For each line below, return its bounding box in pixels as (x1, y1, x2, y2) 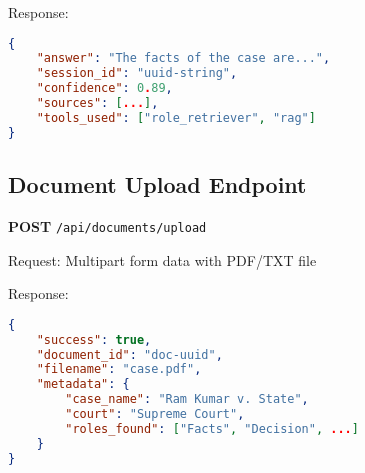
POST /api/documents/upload (8, 215, 207, 236)
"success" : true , (36, 332, 152, 347)
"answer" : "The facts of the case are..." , (36, 51, 331, 66)
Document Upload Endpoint (8, 169, 307, 200)
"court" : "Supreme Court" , (65, 407, 245, 422)
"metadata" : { (36, 377, 130, 392)
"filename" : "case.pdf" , (36, 362, 202, 377)
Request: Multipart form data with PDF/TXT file (8, 249, 317, 270)
